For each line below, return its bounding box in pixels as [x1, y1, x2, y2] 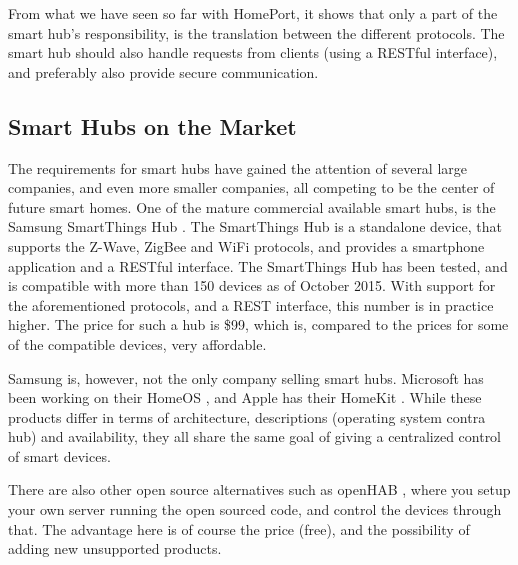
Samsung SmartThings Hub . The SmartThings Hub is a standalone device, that [8, 216, 503, 237]
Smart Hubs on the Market [8, 110, 297, 141]
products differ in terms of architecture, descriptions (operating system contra [8, 406, 486, 427]
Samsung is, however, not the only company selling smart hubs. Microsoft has [8, 367, 484, 388]
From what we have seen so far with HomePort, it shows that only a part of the [8, 3, 498, 23]
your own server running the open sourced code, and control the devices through [8, 499, 502, 520]
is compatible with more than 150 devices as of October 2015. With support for [8, 275, 496, 296]
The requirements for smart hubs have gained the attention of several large [8, 157, 468, 178]
